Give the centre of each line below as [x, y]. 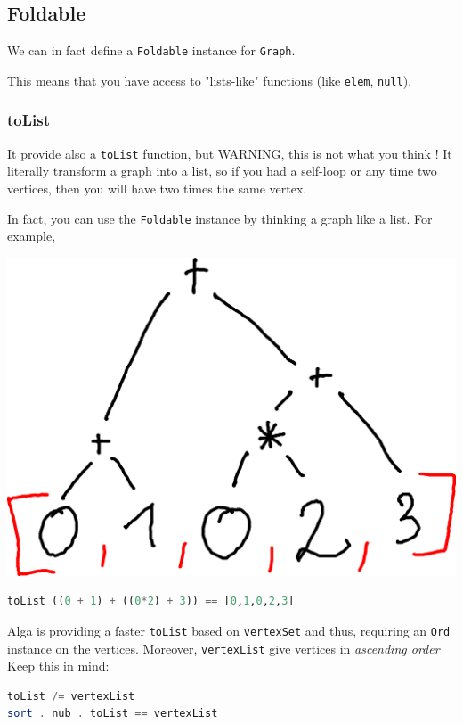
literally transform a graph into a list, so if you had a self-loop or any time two [222, 171]
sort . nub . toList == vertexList [113, 714]
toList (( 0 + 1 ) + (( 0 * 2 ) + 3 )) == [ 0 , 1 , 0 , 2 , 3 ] [151, 601]
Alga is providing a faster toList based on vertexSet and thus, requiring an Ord [229, 630]
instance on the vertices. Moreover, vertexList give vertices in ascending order [223, 648]
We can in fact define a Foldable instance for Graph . [151, 50]
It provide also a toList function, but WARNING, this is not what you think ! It [230, 153]
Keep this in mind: [58, 666]
